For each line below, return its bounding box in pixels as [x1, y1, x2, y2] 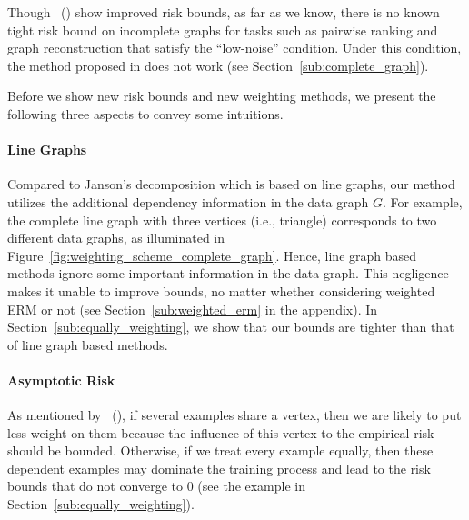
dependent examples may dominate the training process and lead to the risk [7, 458, 431, 477]
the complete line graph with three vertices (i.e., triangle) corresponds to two [7, 210, 437, 229]
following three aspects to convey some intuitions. [7, 104, 284, 123]
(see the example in [197, 476, 306, 495]
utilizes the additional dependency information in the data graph [7, 192, 369, 211]
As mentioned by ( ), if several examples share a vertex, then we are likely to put [7, 405, 462, 425]
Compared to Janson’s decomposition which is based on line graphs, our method [7, 175, 455, 194]
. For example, [382, 192, 463, 211]
